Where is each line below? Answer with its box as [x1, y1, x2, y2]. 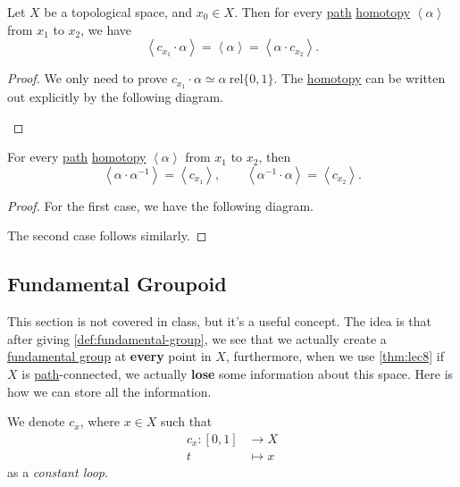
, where [79, 412, 121, 431]
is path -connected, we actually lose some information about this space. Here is [21, 365, 454, 382]
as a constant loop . [7, 462, 108, 481]
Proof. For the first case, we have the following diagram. [7, 196, 314, 214]
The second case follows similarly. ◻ [7, 226, 207, 245]
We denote [7, 412, 65, 431]
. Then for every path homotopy [234, 3, 411, 21]
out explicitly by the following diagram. [7, 88, 223, 106]
